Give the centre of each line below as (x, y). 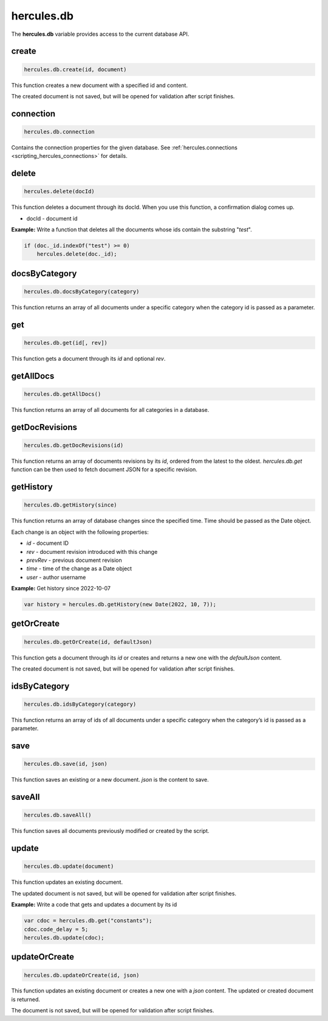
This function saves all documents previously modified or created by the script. (110, 831)
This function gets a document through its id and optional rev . (88, 359)
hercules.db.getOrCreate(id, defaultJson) (88, 642)
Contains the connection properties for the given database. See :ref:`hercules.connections (125, 147)
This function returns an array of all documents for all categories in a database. (110, 409)
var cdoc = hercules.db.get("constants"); (88, 921)
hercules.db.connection (60, 131)
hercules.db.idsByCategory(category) (80, 704)
